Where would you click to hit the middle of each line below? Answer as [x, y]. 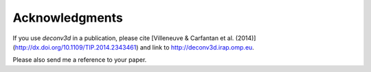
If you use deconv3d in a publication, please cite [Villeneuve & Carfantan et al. [123, 38]
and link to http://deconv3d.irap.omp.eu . [197, 47]
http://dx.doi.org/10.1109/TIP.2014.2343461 [76, 47]
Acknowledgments [68, 18]
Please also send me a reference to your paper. [80, 60]
